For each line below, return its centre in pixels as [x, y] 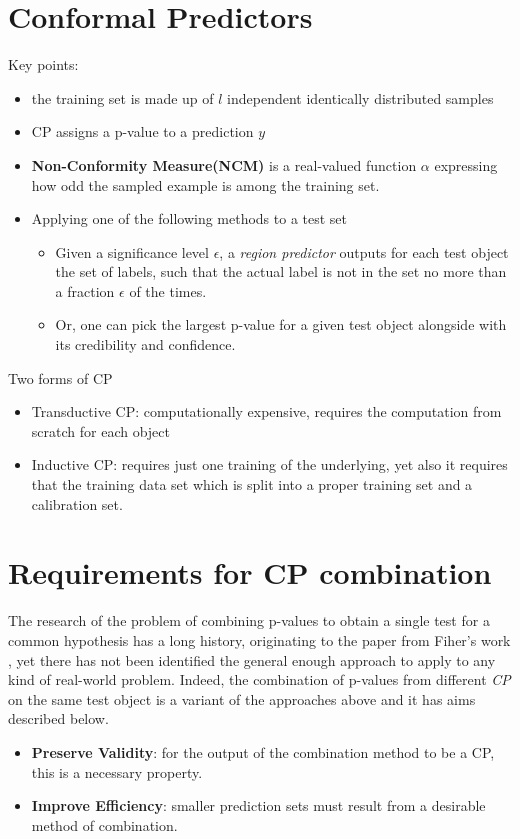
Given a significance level [132, 251]
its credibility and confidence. [145, 344]
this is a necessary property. [117, 771]
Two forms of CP [60, 377]
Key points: [43, 64]
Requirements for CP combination [250, 572]
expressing [466, 164]
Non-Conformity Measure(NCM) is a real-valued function [224, 164]
